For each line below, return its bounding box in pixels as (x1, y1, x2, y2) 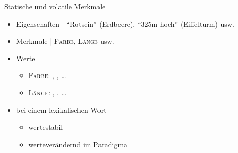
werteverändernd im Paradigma (28, 139, 128, 149)
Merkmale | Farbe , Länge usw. (16, 35, 114, 46)
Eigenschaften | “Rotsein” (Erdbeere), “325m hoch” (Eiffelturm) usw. (16, 18, 234, 29)
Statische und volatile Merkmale (4, 1, 106, 11)
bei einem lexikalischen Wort (16, 104, 107, 115)
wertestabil (28, 122, 63, 132)
